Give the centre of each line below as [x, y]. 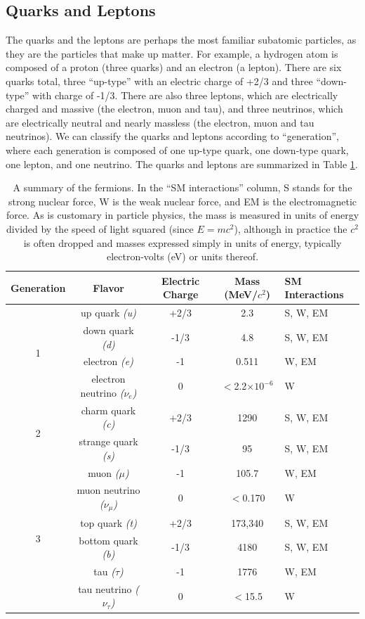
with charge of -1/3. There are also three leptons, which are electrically [185, 95]
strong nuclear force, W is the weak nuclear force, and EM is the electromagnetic [182, 201]
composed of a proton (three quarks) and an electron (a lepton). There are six [174, 67]
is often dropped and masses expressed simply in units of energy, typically [182, 242]
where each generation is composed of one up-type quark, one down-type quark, [177, 149]
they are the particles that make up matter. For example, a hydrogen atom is [172, 53]
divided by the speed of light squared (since [100, 228]
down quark [108, 330]
